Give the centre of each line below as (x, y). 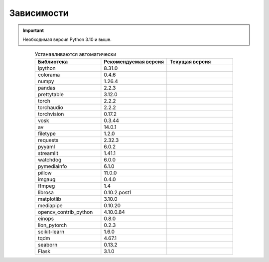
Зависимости (39, 13)
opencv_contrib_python (66, 212)
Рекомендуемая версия (134, 61)
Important (33, 30)
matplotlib (50, 199)
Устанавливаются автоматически (76, 54)
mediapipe (50, 205)
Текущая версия (190, 61)
